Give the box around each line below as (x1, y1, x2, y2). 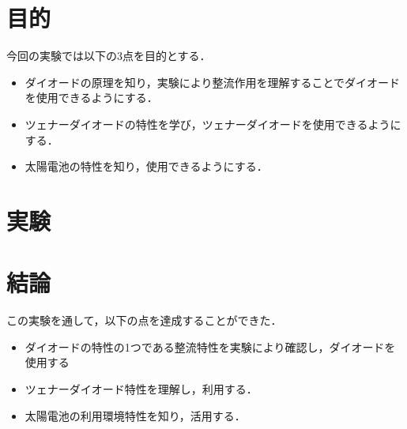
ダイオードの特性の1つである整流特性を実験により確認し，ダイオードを (24, 338, 396, 355)
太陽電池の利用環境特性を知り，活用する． (24, 407, 246, 423)
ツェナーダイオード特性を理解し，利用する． (24, 380, 258, 397)
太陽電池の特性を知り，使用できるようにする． (24, 158, 268, 175)
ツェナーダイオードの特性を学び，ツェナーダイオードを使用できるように (24, 115, 401, 132)
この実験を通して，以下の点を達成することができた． (6, 312, 282, 329)
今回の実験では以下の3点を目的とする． (6, 47, 211, 64)
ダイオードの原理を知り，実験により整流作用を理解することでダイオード (24, 73, 401, 90)
